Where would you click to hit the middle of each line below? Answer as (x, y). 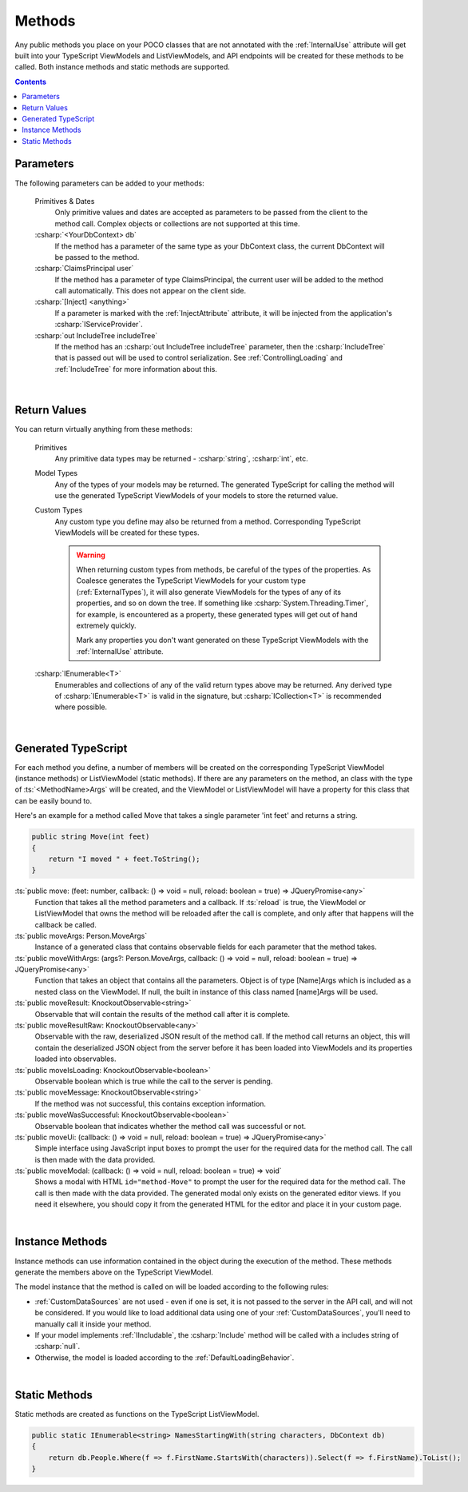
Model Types (56, 473)
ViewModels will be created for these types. (127, 533)
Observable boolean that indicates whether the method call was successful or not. (171, 1126)
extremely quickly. (106, 625)
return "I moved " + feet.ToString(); (124, 859)
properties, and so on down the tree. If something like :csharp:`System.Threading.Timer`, (222, 603)
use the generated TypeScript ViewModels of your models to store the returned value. (196, 496)
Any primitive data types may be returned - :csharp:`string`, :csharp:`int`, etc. (181, 458)
